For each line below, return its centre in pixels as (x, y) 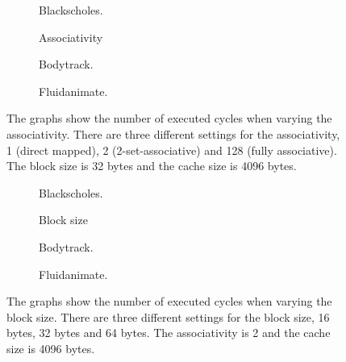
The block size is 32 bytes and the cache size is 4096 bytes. (152, 166)
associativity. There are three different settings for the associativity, (173, 133)
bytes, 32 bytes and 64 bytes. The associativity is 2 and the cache (169, 333)
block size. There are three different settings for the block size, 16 (168, 316)
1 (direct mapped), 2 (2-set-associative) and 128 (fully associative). (172, 150)
